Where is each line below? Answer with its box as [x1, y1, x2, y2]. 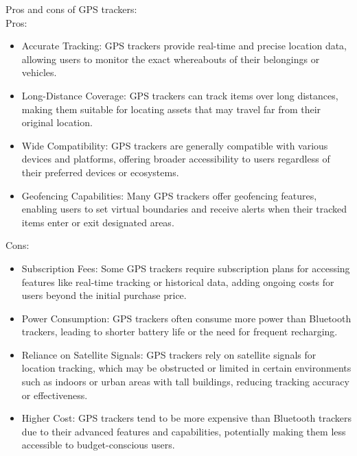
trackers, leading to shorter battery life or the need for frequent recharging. [21, 324, 338, 339]
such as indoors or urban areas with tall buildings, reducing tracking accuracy [21, 374, 349, 389]
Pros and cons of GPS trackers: [5, 2, 137, 16]
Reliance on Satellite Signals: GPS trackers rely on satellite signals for [21, 347, 316, 361]
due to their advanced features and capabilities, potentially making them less [21, 424, 346, 438]
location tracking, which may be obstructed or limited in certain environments [21, 361, 352, 375]
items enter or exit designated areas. [21, 215, 174, 229]
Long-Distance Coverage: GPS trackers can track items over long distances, [21, 88, 338, 102]
